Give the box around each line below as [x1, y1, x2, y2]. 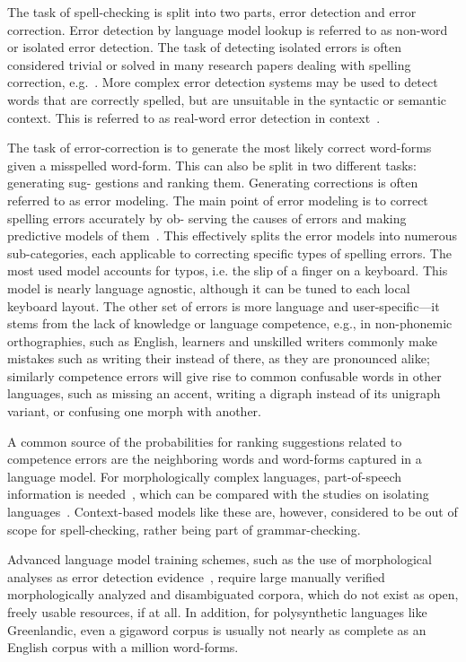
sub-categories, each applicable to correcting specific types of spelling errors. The [7, 243, 452, 262]
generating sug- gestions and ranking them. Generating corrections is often [7, 173, 418, 192]
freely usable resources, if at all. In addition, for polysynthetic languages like [7, 603, 427, 621]
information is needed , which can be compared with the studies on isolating [7, 484, 429, 503]
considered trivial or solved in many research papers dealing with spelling [7, 55, 411, 74]
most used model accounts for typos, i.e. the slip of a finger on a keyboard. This [7, 261, 448, 280]
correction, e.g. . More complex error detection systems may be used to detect [7, 73, 438, 91]
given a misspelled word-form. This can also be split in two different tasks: [7, 155, 418, 174]
